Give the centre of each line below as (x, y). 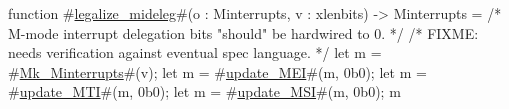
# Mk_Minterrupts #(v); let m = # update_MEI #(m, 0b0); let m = (217, 71)
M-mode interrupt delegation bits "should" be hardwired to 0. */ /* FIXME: (243, 32)
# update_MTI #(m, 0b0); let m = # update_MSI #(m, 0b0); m (204, 91)
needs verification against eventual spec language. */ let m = (195, 52)
